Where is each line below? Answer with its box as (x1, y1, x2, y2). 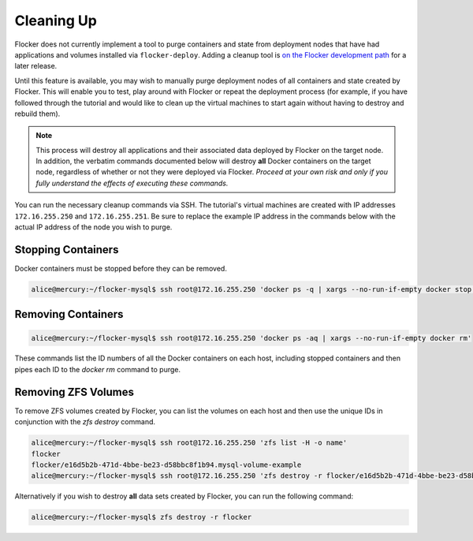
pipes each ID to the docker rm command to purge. (14, 364, 181, 374)
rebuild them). (14, 109, 61, 118)
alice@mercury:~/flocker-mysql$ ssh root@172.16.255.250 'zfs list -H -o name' (31, 438, 348, 447)
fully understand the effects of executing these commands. (35, 178, 229, 188)
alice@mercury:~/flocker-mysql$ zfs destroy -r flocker (31, 513, 252, 522)
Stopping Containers (14, 243, 119, 256)
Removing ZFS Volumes (14, 385, 134, 398)
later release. (14, 62, 58, 71)
